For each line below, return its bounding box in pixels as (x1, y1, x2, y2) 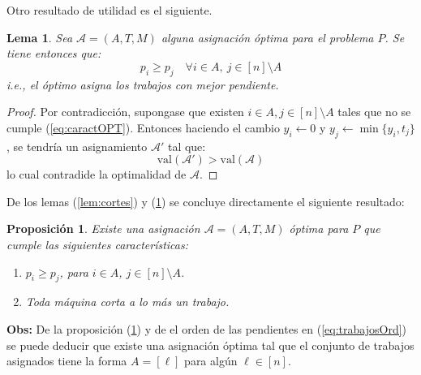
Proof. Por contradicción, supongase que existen (6, 103, 244, 120)
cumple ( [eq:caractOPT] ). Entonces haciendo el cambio (6, 119, 280, 136)
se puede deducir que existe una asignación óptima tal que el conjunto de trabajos (6, 336, 415, 353)
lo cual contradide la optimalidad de (6, 166, 187, 183)
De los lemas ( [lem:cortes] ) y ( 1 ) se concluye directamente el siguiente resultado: (6, 192, 405, 209)
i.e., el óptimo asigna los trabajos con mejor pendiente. (6, 75, 279, 93)
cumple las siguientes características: (6, 235, 189, 252)
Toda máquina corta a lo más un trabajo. (25, 293, 230, 310)
